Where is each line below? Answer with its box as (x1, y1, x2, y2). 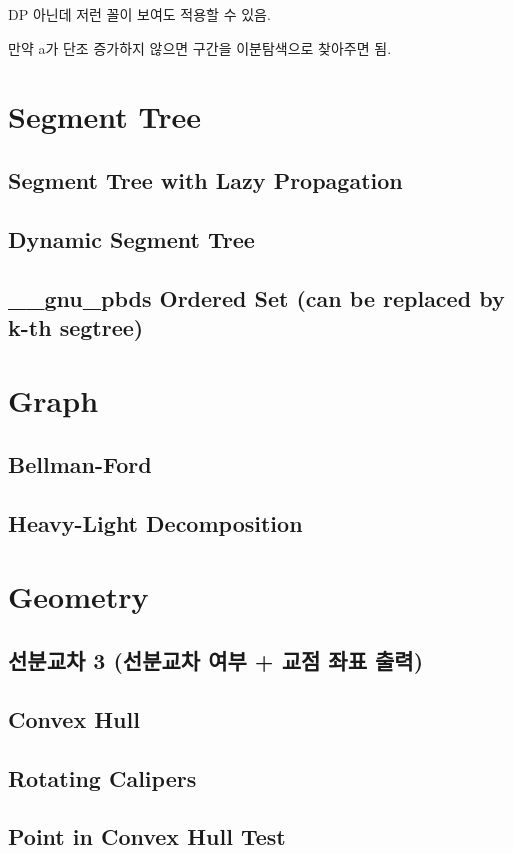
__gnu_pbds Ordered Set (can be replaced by (8, 282, 505, 313)
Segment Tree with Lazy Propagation (8, 164, 403, 195)
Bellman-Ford (8, 449, 152, 480)
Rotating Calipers (8, 762, 197, 793)
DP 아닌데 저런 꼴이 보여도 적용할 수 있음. (8, 4, 271, 24)
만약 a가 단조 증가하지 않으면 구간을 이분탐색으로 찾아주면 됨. (8, 37, 392, 58)
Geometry (8, 576, 149, 617)
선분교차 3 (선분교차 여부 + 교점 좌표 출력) (8, 645, 424, 675)
